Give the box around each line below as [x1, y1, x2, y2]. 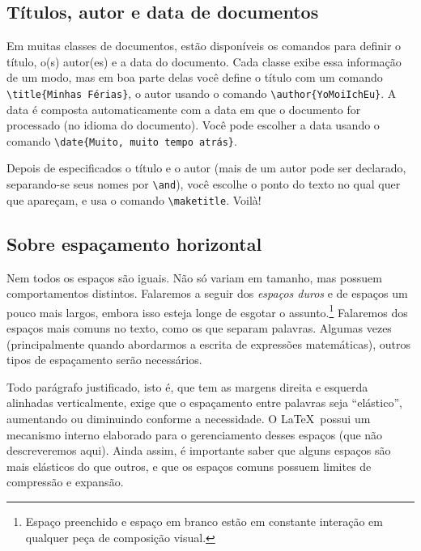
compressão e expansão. [6, 473, 124, 490]
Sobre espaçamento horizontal [6, 231, 262, 256]
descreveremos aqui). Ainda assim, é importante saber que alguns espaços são [6, 442, 391, 459]
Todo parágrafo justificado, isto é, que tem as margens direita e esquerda [6, 378, 368, 395]
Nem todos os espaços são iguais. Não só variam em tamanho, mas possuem [6, 269, 382, 286]
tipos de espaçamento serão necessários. [6, 351, 202, 368]
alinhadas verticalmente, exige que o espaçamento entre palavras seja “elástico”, [6, 394, 402, 411]
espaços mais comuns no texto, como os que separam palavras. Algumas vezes [6, 320, 392, 337]
